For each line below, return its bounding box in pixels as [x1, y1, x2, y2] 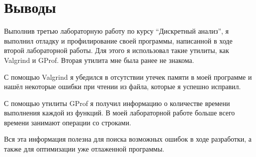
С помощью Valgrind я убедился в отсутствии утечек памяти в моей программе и [4, 71, 252, 82]
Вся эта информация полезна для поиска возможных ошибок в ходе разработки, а [4, 134, 252, 144]
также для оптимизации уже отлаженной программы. [4, 144, 165, 154]
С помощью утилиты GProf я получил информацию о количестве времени [4, 98, 230, 108]
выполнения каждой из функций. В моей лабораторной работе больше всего [4, 107, 235, 118]
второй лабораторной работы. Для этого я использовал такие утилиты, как [4, 45, 229, 55]
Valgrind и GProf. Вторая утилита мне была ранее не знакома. [4, 54, 194, 65]
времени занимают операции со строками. [4, 117, 131, 127]
